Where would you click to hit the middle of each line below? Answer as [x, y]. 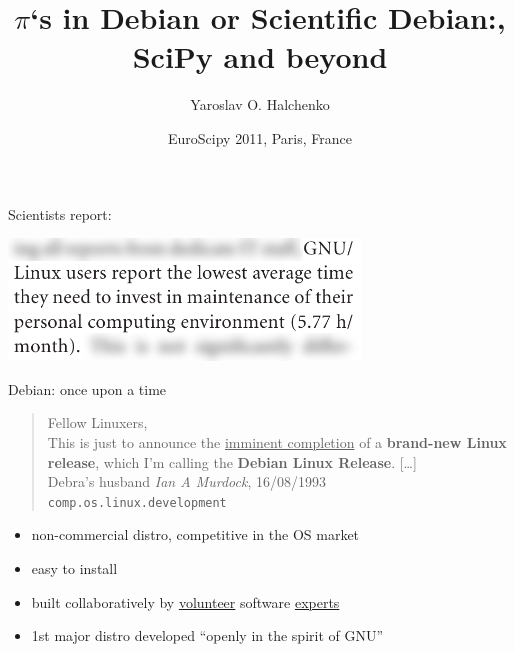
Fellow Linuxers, [97, 422]
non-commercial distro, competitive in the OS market [195, 534]
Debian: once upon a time [87, 388]
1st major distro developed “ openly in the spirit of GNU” [207, 635]
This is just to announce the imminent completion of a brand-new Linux [277, 441]
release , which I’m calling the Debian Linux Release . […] [232, 461]
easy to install [74, 567]
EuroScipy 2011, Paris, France [260, 137]
